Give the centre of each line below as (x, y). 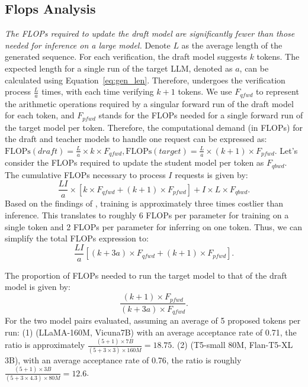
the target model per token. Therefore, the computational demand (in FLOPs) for (154, 127)
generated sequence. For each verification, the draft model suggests (126, 57)
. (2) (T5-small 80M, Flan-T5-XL (232, 345)
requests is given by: (211, 174)
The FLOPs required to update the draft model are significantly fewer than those (150, 33)
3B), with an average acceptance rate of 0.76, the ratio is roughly (123, 359)
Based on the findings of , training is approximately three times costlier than (144, 203)
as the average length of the (232, 45)
